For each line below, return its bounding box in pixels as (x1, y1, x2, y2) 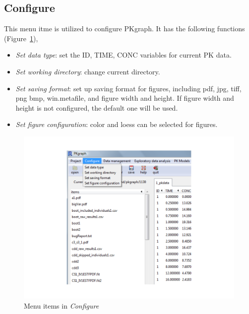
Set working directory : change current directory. (15, 66, 160, 76)
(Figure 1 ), (4, 33, 38, 43)
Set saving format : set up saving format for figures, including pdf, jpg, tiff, (15, 83, 242, 93)
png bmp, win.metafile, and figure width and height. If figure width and (15, 93, 234, 103)
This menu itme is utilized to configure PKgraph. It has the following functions (4, 23, 245, 34)
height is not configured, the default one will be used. (15, 102, 178, 113)
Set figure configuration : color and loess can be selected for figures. (15, 119, 218, 129)
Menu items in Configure (24, 301, 99, 311)
